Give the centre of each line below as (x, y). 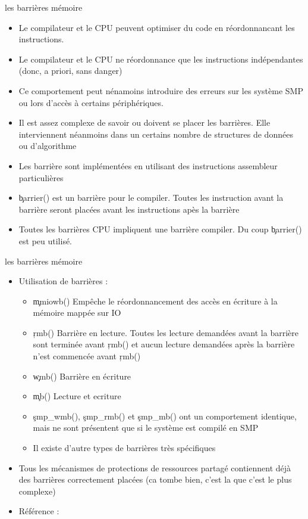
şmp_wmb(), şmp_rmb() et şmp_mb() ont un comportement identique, (165, 416)
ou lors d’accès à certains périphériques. (91, 102)
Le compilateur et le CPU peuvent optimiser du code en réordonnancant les (157, 27)
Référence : (39, 511)
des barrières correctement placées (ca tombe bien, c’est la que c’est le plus (155, 479)
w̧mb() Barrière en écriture (82, 376)
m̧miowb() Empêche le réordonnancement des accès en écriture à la (155, 301)
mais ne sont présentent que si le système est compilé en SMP (146, 428)
